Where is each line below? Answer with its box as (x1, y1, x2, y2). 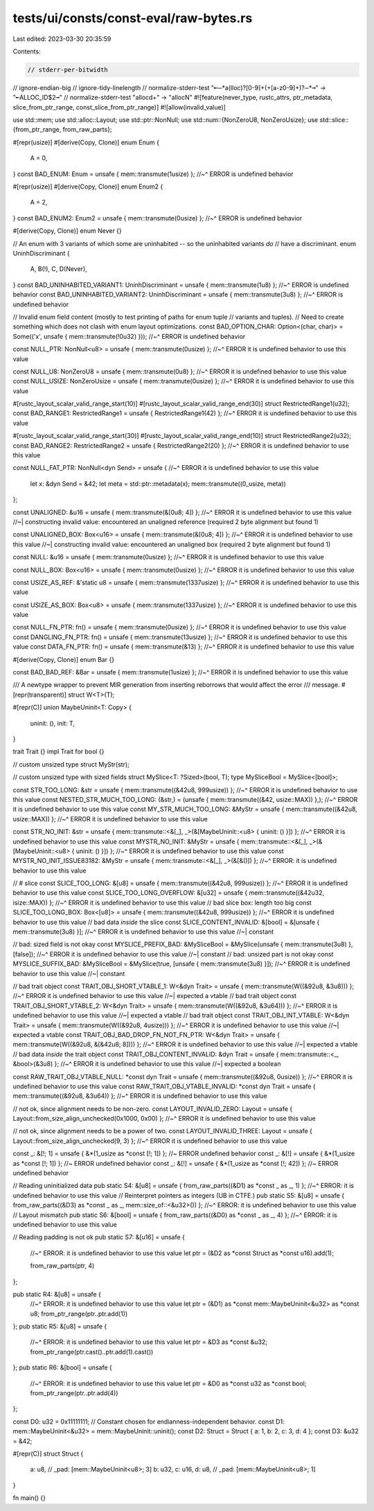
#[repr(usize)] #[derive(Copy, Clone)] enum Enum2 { (12, 182, 163, 191)
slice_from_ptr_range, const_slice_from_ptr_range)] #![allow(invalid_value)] (12, 103, 226, 111)
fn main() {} (12, 1494, 46, 1502)
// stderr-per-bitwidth (27, 66, 109, 73)
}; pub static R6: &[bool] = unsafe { (12, 1363, 112, 1372)
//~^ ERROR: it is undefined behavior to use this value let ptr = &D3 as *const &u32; (30, 1338, 268, 1346)
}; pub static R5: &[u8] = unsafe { (12, 1322, 107, 1331)
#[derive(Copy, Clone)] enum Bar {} (12, 655, 114, 663)
